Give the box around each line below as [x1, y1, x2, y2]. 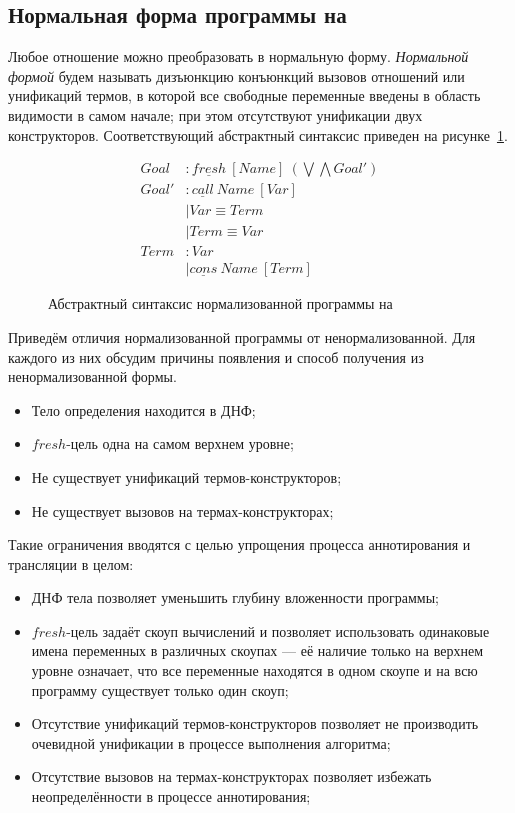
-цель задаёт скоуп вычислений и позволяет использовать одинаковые [66, 620, 490, 641]
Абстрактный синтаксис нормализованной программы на [48, 293, 393, 314]
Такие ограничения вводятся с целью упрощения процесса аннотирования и [8, 534, 471, 555]
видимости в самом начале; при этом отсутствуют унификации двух [8, 104, 423, 125]
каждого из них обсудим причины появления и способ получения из [8, 346, 424, 367]
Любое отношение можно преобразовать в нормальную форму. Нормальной [8, 46, 469, 67]
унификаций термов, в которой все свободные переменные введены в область [8, 85, 481, 106]
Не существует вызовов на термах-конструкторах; [31, 500, 334, 521]
